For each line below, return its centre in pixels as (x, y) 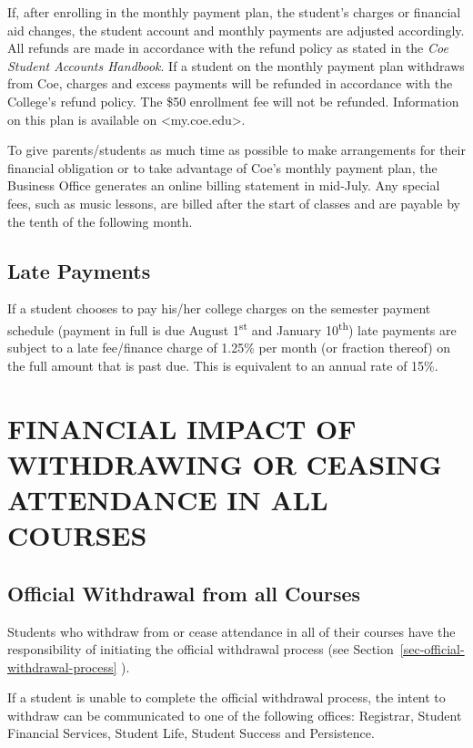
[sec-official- (432, 649)
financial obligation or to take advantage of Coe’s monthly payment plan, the (222, 167)
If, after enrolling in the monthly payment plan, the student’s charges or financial (234, 12)
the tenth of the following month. (100, 221)
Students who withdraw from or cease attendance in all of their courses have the (231, 631)
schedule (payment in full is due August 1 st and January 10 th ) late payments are (232, 328)
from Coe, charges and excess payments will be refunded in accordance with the (230, 83)
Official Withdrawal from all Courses (184, 593)
